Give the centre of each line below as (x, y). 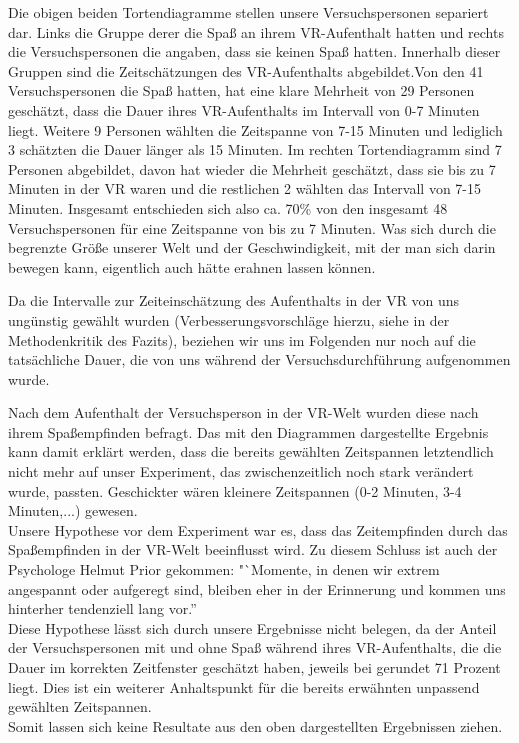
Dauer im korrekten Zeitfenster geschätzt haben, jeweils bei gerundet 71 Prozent (254, 667)
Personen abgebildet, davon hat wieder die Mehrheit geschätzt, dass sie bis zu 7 (252, 168)
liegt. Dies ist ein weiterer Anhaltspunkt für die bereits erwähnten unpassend (244, 686)
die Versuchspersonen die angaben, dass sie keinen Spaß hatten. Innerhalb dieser (254, 51)
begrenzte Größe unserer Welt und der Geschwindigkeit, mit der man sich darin (252, 247)
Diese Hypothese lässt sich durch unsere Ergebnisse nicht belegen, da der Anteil (252, 627)
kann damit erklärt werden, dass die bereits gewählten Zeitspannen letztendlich (251, 451)
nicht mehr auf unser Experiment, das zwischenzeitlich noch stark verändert (241, 471)
